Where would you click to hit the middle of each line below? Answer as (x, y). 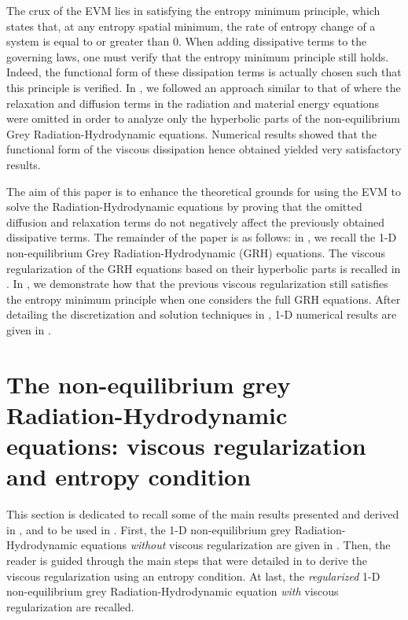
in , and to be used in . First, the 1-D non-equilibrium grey (149, 529)
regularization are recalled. (70, 606)
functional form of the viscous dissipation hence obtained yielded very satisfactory (204, 149)
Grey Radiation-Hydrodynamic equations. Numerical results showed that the (191, 133)
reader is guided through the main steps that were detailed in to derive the (187, 560)
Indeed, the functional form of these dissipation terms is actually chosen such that (204, 72)
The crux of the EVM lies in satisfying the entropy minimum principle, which (193, 10)
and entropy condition (129, 476)
